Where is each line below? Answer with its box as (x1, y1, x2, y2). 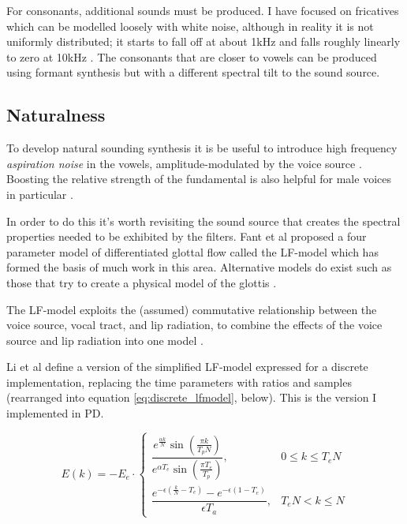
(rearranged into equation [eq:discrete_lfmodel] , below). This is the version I (6, 389, 377, 406)
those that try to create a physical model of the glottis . (6, 274, 277, 290)
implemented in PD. (6, 405, 104, 421)
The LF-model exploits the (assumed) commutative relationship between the (6, 301, 377, 317)
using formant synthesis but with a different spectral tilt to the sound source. (6, 64, 380, 80)
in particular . (6, 185, 73, 202)
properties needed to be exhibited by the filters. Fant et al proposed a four (6, 228, 367, 245)
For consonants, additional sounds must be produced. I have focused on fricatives (6, 2, 399, 18)
